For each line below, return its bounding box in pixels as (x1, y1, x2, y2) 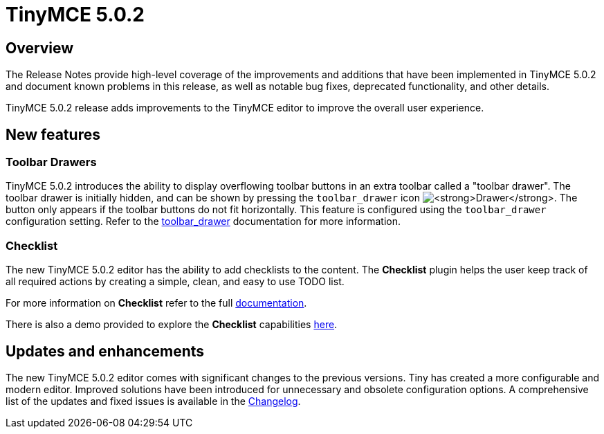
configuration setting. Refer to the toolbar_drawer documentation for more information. (6, 215, 401, 228)
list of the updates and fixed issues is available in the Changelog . (6, 395, 301, 407)
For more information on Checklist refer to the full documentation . (6, 297, 307, 309)
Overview (6, 39, 74, 57)
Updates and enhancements (6, 342, 205, 360)
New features (6, 125, 100, 143)
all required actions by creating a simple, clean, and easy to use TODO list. (6, 275, 345, 288)
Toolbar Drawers (6, 155, 97, 170)
